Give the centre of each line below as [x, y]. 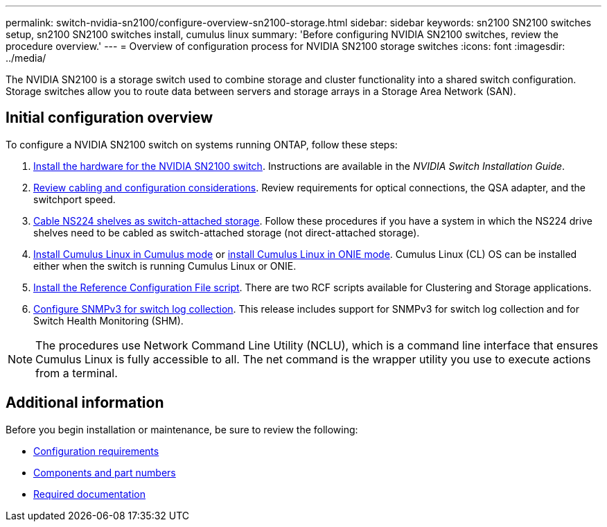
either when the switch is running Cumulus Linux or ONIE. [165, 266]
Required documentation [90, 494]
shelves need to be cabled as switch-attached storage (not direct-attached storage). [227, 232]
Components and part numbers [105, 472]
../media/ [26, 58]
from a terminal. [77, 373]
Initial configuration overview [109, 118]
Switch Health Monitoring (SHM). [108, 320]
